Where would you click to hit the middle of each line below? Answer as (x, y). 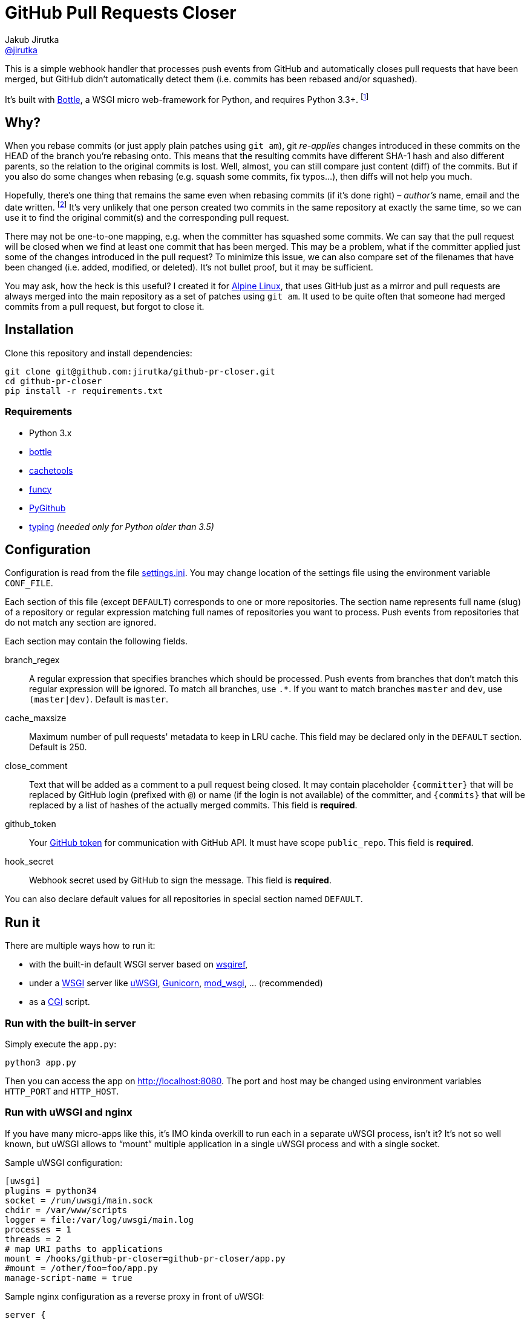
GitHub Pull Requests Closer (121, 13)
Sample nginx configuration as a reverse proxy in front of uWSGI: (135, 1296)
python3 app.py (41, 1062)
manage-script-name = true (69, 1278)
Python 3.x (51, 433)
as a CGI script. (60, 1002)
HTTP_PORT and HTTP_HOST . (62, 1091)
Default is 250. (58, 747)
